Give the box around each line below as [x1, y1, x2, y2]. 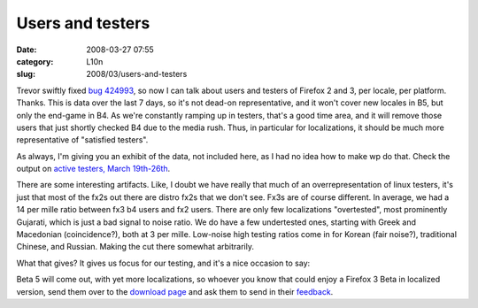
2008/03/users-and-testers [86, 69, 188, 80]
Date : [16, 44, 37, 55]
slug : [16, 69, 35, 80]
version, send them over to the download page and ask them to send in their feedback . [16, 286, 334, 296]
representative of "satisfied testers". [16, 135, 149, 145]
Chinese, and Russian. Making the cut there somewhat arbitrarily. [16, 242, 254, 252]
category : [16, 56, 54, 66]
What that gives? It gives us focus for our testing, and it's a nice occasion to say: [16, 258, 311, 268]
